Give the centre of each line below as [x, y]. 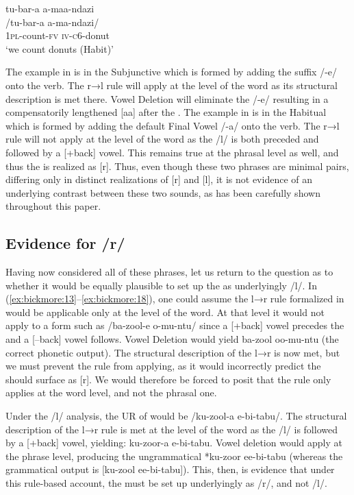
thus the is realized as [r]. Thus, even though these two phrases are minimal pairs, [177, 166]
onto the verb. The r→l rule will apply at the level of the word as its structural [172, 85]
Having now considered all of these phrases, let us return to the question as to [169, 272]
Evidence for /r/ [65, 243]
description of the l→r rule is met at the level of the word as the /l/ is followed [172, 429]
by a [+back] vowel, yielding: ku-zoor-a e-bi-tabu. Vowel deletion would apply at [174, 443]
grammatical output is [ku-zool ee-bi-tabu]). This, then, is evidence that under [170, 469]
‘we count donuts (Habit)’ [60, 48]
